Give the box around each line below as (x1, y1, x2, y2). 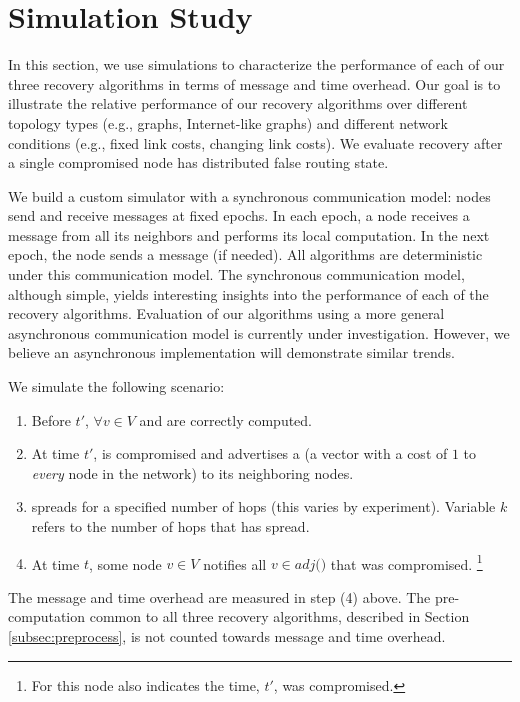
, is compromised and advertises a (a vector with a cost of (93, 443, 448, 464)
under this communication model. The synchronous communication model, (8, 264, 465, 285)
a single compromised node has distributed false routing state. (8, 152, 389, 173)
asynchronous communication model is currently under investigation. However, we (8, 322, 510, 343)
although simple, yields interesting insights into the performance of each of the (8, 283, 489, 304)
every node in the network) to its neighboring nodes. (31, 462, 354, 483)
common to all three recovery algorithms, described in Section (89, 606, 470, 627)
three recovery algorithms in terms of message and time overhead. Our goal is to (8, 73, 501, 94)
